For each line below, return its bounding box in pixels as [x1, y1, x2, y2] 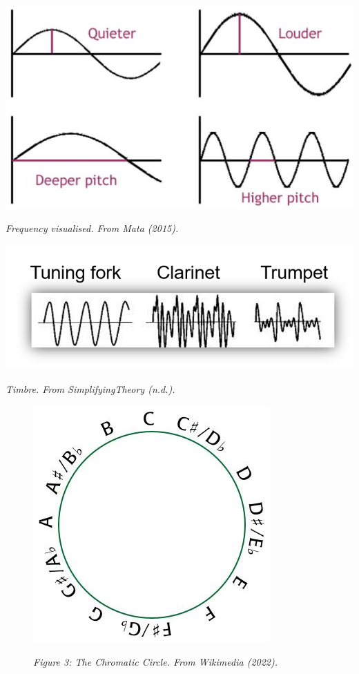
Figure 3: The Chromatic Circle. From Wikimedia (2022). [33, 655, 278, 669]
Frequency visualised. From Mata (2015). [6, 221, 179, 235]
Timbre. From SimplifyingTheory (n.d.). [6, 382, 175, 396]
